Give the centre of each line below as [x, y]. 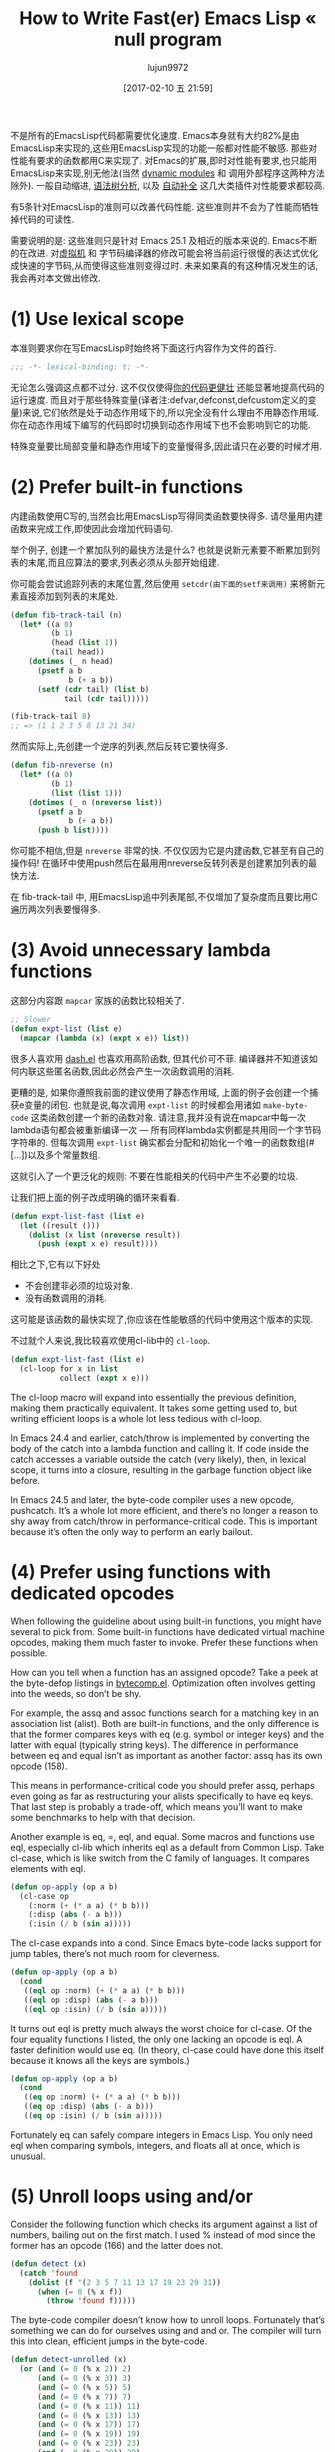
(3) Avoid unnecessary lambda [141, 950]
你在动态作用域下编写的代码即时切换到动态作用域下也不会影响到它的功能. [161, 424]
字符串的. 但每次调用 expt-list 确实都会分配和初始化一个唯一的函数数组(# [162, 1142]
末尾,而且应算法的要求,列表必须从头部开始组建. [123, 562]
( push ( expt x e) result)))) [97, 1244]
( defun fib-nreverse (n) [62, 765]
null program [168, 39]
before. [25, 1480]
